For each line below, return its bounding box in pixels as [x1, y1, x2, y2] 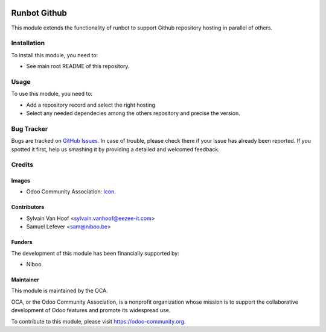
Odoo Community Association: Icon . [26, 188, 116, 195]
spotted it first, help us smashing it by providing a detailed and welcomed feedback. [11, 145, 220, 153]
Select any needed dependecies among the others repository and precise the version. [26, 109, 241, 117]
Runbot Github [11, 8, 68, 18]
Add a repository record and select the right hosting [26, 101, 156, 108]
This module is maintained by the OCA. [11, 287, 108, 295]
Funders [11, 239, 33, 246]
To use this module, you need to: [11, 90, 93, 98]
